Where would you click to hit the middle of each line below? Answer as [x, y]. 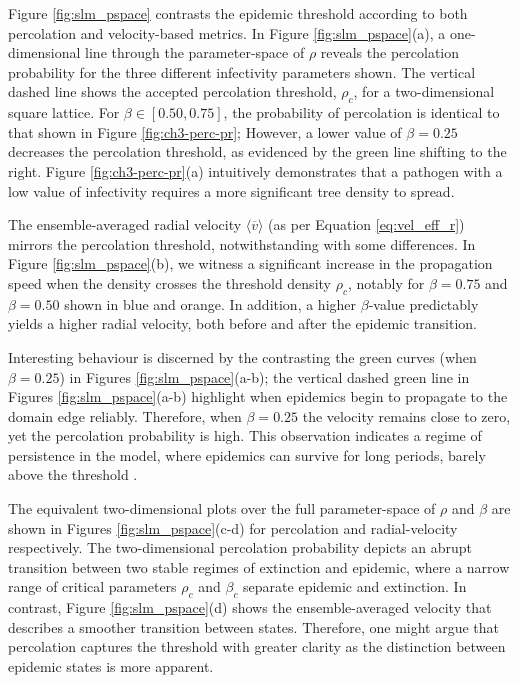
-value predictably [423, 303]
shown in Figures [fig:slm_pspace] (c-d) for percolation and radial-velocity [233, 527]
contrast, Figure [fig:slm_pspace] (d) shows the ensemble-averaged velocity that [250, 607]
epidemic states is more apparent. [111, 666]
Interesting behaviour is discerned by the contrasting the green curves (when [242, 356]
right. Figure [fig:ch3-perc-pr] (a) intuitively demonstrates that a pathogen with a [255, 170]
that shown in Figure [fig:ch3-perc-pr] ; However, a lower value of [205, 131]
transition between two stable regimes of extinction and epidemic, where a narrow [259, 566]
